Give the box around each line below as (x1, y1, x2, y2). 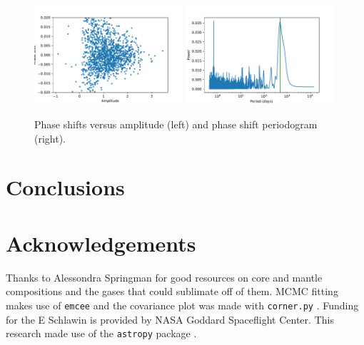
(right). (34, 130, 66, 145)
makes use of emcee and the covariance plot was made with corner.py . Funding (6, 297, 359, 312)
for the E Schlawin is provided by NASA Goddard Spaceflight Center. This (6, 311, 334, 326)
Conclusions (6, 172, 125, 202)
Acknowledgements (6, 228, 196, 257)
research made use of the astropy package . (6, 326, 197, 341)
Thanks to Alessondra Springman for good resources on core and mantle (6, 269, 323, 284)
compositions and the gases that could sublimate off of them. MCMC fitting (6, 284, 338, 299)
